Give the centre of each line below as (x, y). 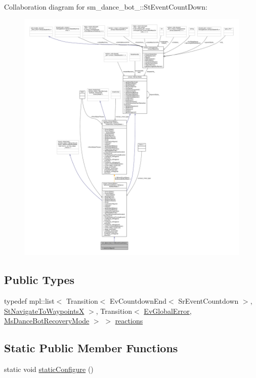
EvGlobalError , (168, 311)
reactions (129, 321)
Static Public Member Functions (91, 348)
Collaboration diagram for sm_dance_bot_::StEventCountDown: (106, 7)
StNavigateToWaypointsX (44, 311)
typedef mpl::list (29, 301)
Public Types (39, 280)
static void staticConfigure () (49, 369)
